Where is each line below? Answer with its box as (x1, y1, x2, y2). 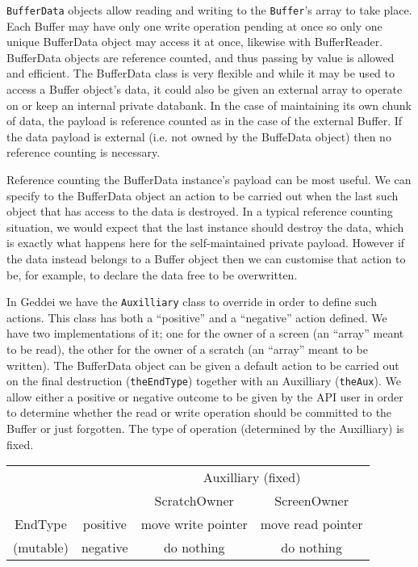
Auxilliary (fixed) (203, 468, 301, 487)
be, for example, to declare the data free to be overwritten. (6, 266, 298, 283)
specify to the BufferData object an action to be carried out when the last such (6, 187, 399, 204)
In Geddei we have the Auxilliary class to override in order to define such (6, 293, 377, 310)
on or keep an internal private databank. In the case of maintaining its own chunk (6, 96, 412, 113)
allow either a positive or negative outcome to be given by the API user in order (6, 388, 403, 405)
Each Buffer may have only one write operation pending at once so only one (6, 17, 382, 34)
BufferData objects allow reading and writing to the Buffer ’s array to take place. (6, 2, 412, 18)
